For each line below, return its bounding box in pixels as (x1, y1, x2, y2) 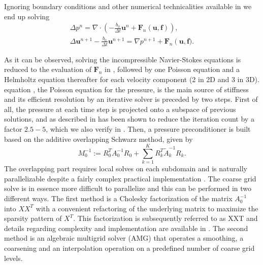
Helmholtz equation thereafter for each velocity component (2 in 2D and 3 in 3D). (4, 73, 259, 84)
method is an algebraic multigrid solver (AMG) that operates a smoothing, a (4, 233, 244, 243)
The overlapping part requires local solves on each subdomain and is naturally (4, 163, 247, 174)
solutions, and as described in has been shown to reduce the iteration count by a (4, 113, 254, 124)
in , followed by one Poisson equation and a (105, 64, 240, 74)
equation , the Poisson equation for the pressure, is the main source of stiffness (4, 84, 249, 94)
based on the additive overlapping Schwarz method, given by (4, 133, 193, 144)
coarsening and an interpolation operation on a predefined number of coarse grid (4, 243, 255, 253)
